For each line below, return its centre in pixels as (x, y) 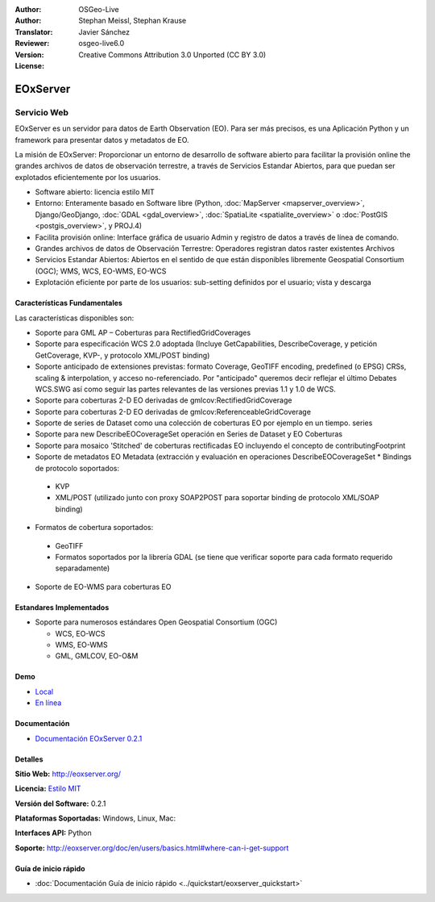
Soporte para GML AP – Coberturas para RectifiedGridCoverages (143, 332)
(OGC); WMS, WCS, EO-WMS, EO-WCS (101, 271)
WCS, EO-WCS (80, 633)
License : (29, 65)
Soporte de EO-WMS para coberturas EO (103, 587)
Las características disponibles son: (75, 318)
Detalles (29, 759)
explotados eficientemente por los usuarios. (88, 177)
